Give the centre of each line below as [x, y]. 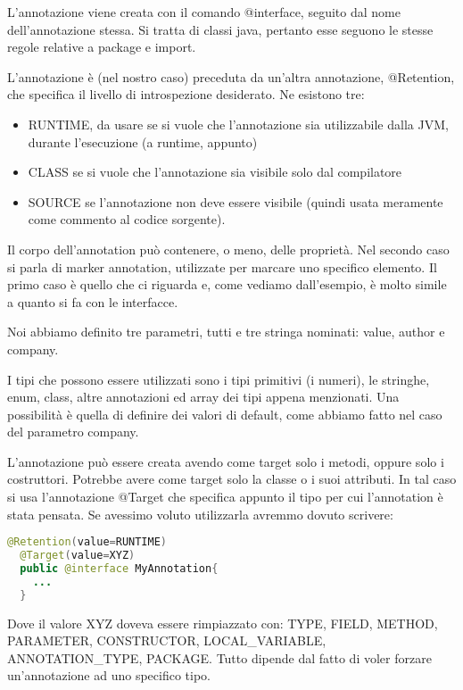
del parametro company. [73, 432]
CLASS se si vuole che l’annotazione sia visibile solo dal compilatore [215, 172]
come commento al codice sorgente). [127, 219]
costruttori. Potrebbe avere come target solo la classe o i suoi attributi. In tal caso [232, 479]
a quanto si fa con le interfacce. [93, 301]
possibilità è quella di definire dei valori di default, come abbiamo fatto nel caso [225, 414]
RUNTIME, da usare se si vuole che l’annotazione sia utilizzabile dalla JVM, [238, 124]
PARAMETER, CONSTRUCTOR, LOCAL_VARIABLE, [167, 640]
